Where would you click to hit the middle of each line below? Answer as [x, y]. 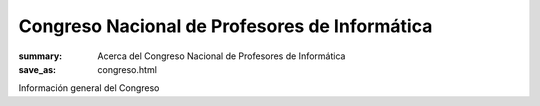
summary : [40, 56]
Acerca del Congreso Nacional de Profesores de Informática [221, 56]
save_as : [37, 69]
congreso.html [127, 69]
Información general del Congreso [89, 88]
